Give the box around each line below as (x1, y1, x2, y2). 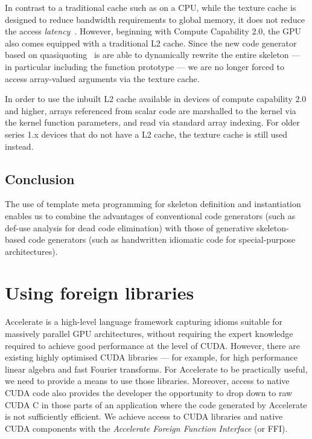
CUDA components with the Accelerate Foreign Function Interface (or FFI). (5, 421, 288, 434)
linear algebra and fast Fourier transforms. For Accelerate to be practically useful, (5, 362, 308, 375)
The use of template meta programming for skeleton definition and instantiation (5, 197, 301, 210)
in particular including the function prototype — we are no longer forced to (5, 60, 285, 72)
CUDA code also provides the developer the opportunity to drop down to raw (5, 386, 293, 399)
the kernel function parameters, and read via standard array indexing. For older (5, 116, 300, 129)
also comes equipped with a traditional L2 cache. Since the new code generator (5, 36, 297, 49)
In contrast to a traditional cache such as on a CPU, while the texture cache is (5, 1, 296, 13)
